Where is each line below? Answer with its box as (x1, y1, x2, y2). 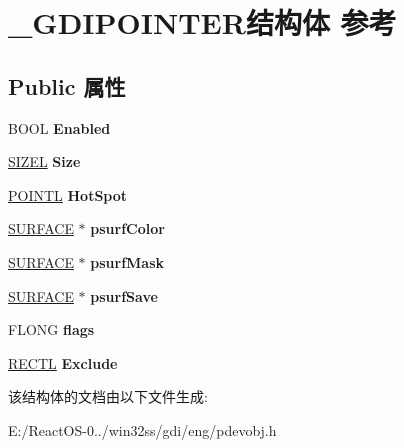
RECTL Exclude (8, 352, 118, 373)
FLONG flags (8, 319, 95, 340)
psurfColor (90, 218, 165, 239)
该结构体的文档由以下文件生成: (8, 386, 208, 407)
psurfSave (90, 285, 158, 306)
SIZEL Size (8, 151, 81, 172)
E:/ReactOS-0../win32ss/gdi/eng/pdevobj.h (8, 419, 277, 440)
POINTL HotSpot (8, 184, 128, 205)
